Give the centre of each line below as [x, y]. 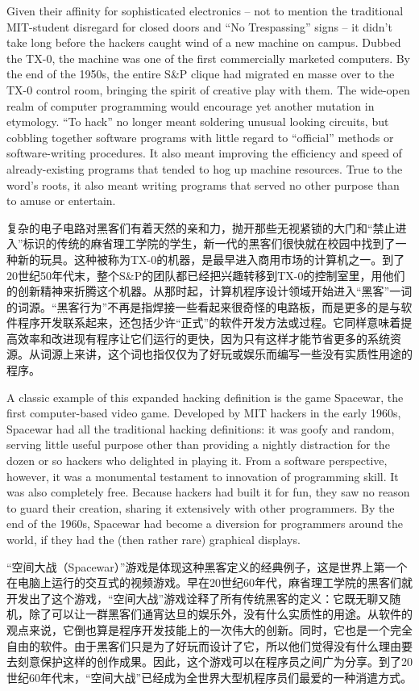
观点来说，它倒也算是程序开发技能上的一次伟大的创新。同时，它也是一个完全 [209, 629]
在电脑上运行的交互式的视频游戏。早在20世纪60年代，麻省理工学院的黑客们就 [209, 582]
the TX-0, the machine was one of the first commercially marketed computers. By [209, 58]
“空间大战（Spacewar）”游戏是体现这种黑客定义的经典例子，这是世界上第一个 [207, 566]
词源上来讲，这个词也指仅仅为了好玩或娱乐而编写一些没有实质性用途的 [226, 354]
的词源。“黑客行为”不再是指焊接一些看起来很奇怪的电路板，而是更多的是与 [204, 306]
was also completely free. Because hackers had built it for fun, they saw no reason [208, 492]
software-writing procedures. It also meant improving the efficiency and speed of [204, 153]
